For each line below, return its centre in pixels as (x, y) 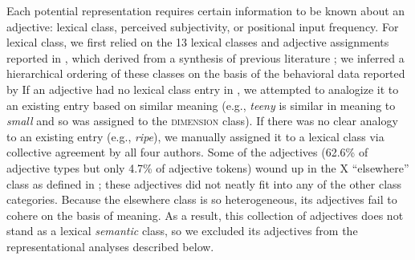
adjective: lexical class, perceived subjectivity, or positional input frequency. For (203, 26)
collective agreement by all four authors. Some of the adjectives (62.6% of (187, 152)
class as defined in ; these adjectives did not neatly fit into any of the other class (204, 183)
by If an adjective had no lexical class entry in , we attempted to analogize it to (203, 89)
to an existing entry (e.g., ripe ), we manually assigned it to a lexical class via (195, 136)
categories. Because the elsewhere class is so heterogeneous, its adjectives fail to (202, 199)
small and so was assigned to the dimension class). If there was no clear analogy (202, 121)
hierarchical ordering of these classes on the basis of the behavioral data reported (206, 73)
